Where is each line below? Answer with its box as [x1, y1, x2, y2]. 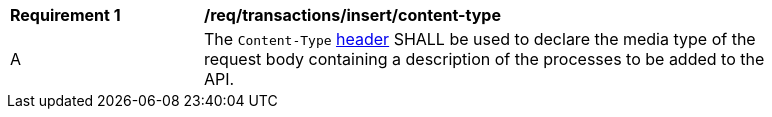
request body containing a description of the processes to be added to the [204, 49, 765, 69]
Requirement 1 [10, 5, 121, 25]
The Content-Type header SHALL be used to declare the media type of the [204, 29, 756, 49]
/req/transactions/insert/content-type [204, 5, 501, 25]
